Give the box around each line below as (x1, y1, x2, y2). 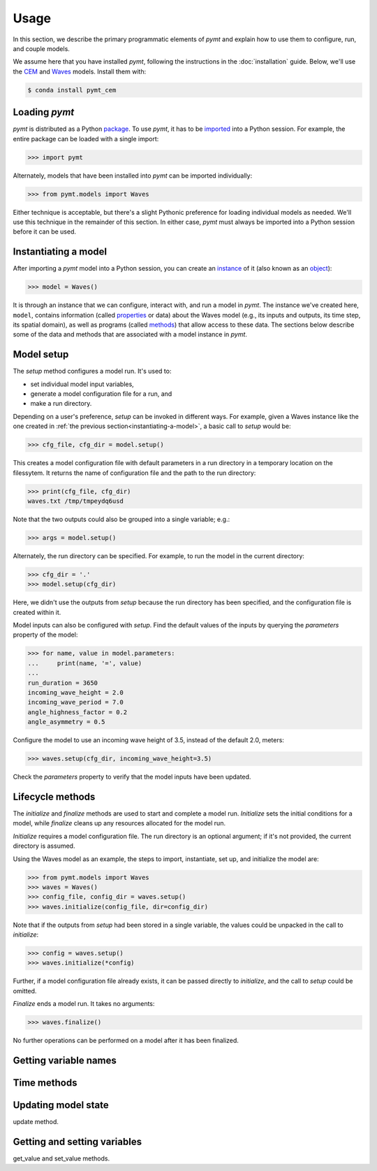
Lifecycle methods (13, 790, 96, 802)
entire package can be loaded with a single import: (13, 134, 159, 143)
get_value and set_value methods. (13, 1154, 110, 1163)
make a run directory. (30, 399, 92, 408)
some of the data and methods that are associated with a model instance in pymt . (13, 330, 248, 339)
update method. (13, 1118, 59, 1126)
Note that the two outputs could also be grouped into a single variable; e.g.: (13, 515, 230, 523)
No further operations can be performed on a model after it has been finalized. (13, 1036, 239, 1045)
